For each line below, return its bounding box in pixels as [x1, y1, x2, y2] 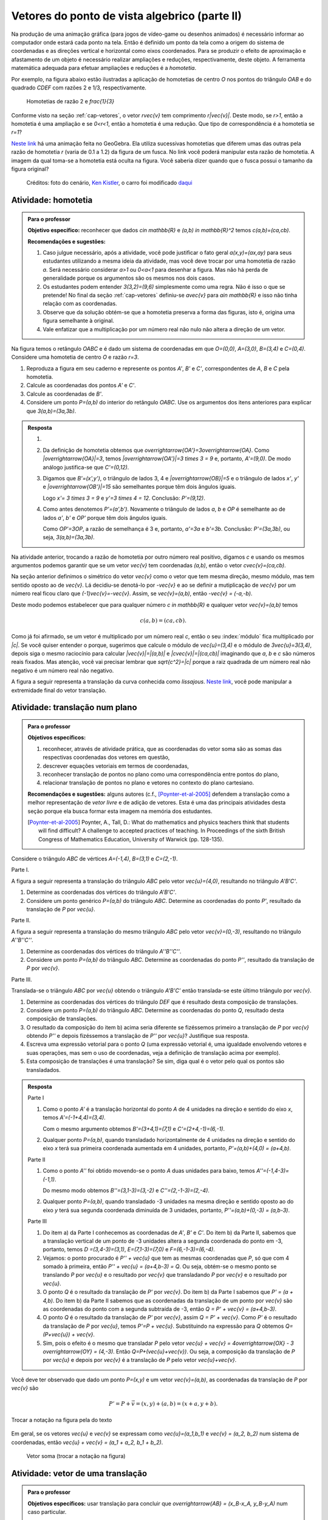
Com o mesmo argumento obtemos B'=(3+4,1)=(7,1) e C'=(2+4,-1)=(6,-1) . [43, 1125, 225, 1132]
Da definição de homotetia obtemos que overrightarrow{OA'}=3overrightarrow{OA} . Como [43, 446, 270, 454]
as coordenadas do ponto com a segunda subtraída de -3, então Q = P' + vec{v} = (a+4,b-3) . [43, 1305, 277, 1313]
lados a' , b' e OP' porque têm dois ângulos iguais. [43, 514, 168, 521]
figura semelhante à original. [43, 317, 115, 325]
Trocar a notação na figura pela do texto [11, 1416, 112, 1423]
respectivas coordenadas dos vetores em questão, [43, 754, 170, 761]
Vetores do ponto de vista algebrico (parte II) [11, 9, 242, 22]
